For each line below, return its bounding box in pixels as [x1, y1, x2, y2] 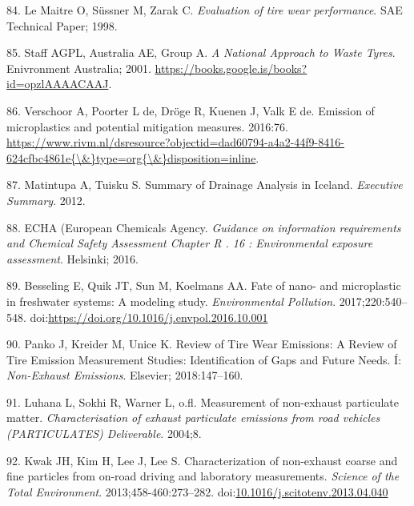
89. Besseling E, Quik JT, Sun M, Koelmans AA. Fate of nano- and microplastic [6, 277, 401, 294]
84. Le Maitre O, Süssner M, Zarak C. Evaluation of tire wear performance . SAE [6, 2, 403, 18]
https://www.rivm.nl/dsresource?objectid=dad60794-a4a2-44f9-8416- [6, 134, 344, 151]
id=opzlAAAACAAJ [6, 75, 109, 92]
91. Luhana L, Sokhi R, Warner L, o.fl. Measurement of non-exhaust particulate [6, 393, 399, 410]
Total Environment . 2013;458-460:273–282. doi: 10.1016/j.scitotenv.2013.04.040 [6, 483, 388, 500]
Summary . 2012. [6, 191, 86, 208]
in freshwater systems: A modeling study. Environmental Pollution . [6, 292, 336, 309]
